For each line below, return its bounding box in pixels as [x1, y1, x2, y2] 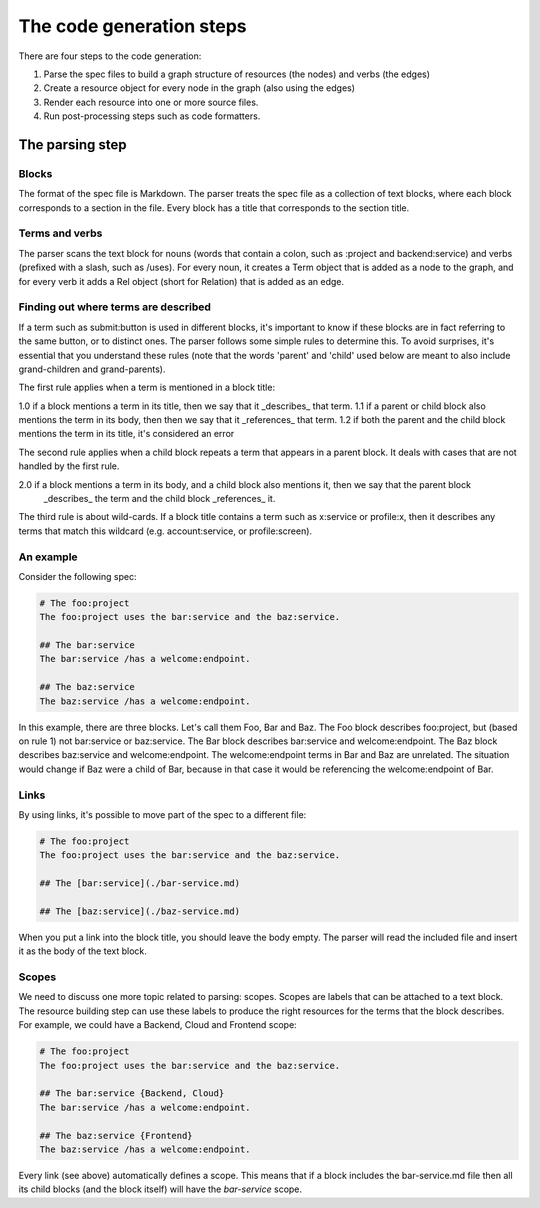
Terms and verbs [18, 226, 103, 240]
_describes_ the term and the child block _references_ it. [43, 493, 276, 505]
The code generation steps [18, 15, 247, 37]
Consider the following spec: [18, 570, 137, 582]
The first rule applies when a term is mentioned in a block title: [18, 381, 275, 394]
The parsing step [18, 136, 127, 153]
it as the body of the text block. [18, 945, 147, 957]
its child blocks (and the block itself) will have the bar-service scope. [18, 1183, 303, 1195]
